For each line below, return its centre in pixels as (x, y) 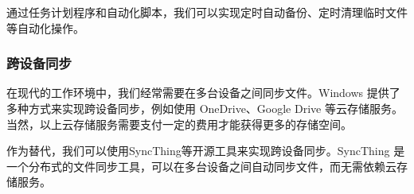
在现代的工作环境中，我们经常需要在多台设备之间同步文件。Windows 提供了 (203, 93)
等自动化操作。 (45, 27)
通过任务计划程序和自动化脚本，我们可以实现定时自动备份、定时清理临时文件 (207, 12)
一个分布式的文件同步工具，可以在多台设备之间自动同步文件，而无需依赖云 (201, 166)
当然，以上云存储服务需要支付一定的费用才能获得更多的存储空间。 (179, 124)
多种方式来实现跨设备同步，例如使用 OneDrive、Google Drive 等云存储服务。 (205, 108)
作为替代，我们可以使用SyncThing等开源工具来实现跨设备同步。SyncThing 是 (206, 151)
